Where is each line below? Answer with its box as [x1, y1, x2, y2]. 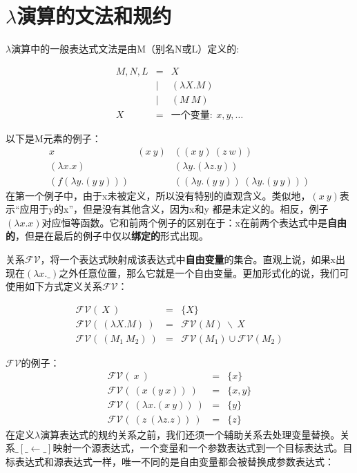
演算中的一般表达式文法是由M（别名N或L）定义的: [11, 41, 240, 56]
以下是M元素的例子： [6, 131, 102, 145]
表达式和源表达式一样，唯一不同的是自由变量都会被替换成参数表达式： [15, 454, 334, 468]
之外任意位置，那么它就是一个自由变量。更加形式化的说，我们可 [59, 265, 349, 280]
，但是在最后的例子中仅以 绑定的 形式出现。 [15, 229, 209, 243]
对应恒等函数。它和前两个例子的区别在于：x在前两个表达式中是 [41, 215, 327, 229]
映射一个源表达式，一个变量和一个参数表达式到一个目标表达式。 [52, 441, 343, 455]
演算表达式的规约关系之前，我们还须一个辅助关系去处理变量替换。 [40, 427, 340, 441]
